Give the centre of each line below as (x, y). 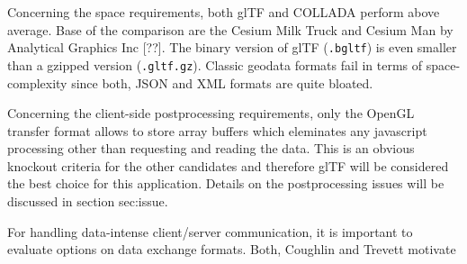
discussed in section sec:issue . (88, 201)
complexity (37, 82)
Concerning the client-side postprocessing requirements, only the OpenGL (211, 113)
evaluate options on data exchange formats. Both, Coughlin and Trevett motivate (232, 249)
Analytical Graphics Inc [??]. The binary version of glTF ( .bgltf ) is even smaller (232, 47)
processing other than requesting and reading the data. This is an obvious (211, 148)
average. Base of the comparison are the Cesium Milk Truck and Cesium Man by (230, 29)
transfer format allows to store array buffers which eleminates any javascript (217, 130)
